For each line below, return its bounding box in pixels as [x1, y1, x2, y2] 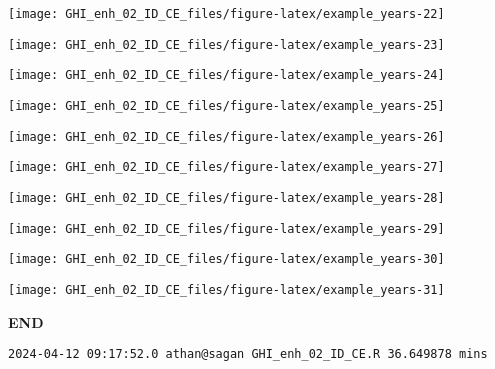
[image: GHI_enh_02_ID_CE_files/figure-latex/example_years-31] [8, 282, 445, 297]
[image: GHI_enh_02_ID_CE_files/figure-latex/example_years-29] [8, 221, 445, 236]
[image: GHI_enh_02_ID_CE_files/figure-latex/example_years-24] [8, 68, 445, 83]
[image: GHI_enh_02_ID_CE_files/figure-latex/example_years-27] [8, 160, 445, 175]
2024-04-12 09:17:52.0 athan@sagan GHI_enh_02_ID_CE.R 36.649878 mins [8, 347, 488, 362]
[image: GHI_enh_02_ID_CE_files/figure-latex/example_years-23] [8, 37, 445, 52]
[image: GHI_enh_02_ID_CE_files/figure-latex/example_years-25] [8, 98, 445, 113]
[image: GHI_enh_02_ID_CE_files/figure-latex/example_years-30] [8, 252, 445, 267]
